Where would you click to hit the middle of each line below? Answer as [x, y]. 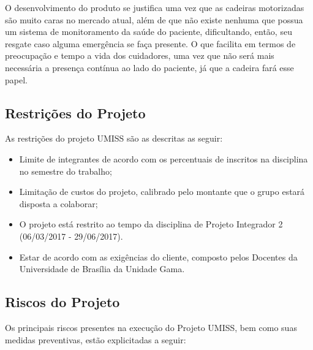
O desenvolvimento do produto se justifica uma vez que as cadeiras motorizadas [155, 7]
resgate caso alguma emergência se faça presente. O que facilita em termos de [150, 43]
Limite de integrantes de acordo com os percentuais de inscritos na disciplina [164, 158]
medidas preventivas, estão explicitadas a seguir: [96, 339]
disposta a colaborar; [58, 203]
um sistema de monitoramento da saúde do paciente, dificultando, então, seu [149, 32]
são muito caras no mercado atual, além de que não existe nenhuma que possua [154, 19]
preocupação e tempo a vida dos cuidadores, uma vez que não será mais [140, 55]
